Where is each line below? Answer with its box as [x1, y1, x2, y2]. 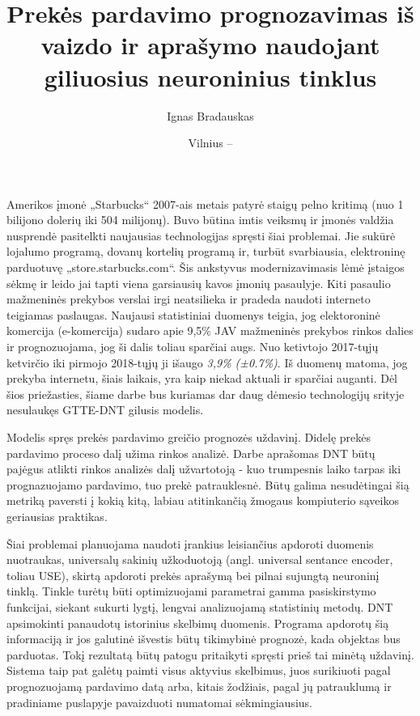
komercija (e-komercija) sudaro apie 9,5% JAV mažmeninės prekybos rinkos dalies [6, 322, 414, 339]
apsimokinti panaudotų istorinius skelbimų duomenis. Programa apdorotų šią [6, 614, 389, 631]
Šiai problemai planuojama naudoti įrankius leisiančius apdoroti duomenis [6, 535, 374, 552]
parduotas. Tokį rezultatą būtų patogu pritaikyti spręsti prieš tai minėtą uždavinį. [6, 646, 414, 663]
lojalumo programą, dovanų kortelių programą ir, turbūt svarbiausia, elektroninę [6, 243, 405, 260]
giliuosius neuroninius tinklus [44, 60, 377, 93]
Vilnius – [188, 134, 233, 151]
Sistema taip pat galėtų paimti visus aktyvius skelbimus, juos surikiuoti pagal [6, 662, 391, 679]
